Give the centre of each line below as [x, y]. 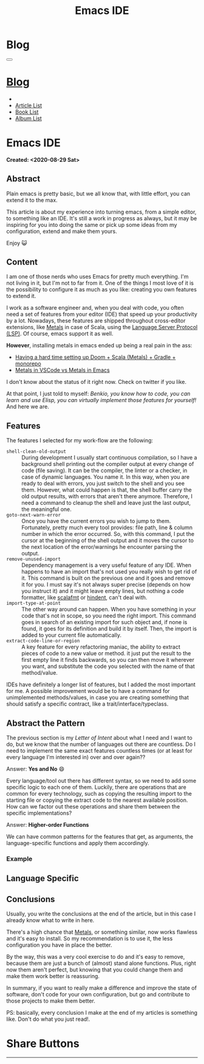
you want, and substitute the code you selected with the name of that [108, 666]
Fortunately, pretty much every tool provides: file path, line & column [107, 527]
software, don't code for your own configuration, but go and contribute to [98, 995]
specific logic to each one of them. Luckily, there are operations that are [97, 787]
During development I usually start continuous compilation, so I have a [109, 457]
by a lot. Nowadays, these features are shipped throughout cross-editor [96, 321]
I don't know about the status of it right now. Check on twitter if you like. [97, 382]
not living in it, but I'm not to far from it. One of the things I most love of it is [100, 283]
